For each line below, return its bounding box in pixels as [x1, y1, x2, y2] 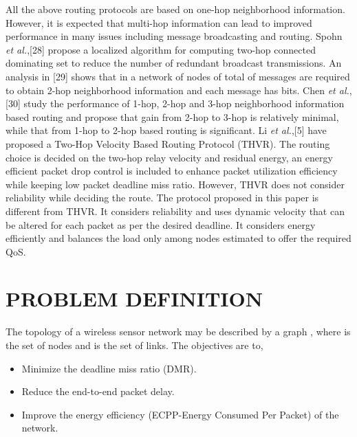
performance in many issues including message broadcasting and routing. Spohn [6, 29, 343, 43]
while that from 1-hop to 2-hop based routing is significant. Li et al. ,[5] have [6, 123, 327, 137]
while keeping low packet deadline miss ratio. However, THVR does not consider [6, 177, 345, 191]
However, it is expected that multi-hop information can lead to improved [6, 15, 312, 30]
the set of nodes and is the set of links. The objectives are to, [6, 338, 263, 352]
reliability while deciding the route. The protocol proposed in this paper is [6, 190, 319, 205]
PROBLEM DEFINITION [6, 284, 263, 313]
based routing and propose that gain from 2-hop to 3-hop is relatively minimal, [6, 109, 339, 124]
